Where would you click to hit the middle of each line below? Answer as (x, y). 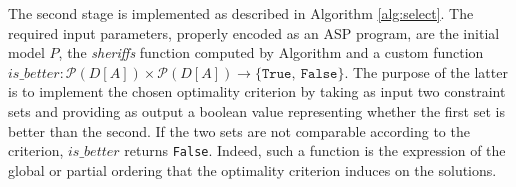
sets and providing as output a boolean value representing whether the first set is (256, 110)
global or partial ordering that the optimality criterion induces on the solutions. (252, 169)
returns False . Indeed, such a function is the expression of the (315, 150)
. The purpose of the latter (426, 71)
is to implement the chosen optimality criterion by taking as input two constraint (257, 91)
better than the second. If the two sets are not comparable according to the (239, 130)
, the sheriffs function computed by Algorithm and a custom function (271, 52)
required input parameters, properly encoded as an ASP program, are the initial (254, 32)
